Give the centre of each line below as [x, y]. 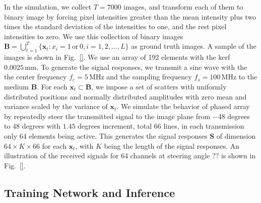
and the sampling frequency [149, 77]
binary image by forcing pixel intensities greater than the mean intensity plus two [130, 16]
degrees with [41, 126]
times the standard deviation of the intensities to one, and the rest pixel [115, 26]
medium [16, 86]
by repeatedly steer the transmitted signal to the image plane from [107, 116]
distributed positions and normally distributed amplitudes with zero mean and [125, 96]
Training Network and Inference [89, 192]
